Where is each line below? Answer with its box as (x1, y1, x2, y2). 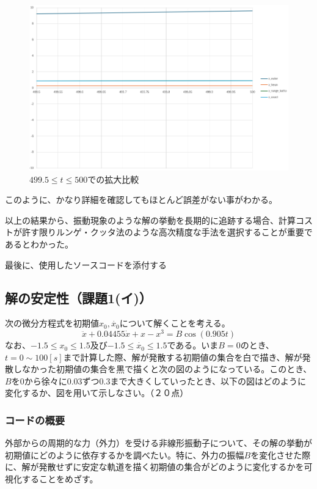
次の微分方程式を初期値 (5, 317, 99, 329)
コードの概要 (5, 412, 65, 427)
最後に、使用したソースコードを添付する (5, 258, 167, 271)
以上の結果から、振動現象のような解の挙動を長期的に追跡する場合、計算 (5, 213, 296, 226)
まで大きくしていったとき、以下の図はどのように (110, 374, 307, 387)
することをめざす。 (21, 472, 98, 485)
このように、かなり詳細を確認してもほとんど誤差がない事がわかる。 (5, 193, 278, 206)
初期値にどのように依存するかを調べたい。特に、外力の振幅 (5, 448, 244, 461)
